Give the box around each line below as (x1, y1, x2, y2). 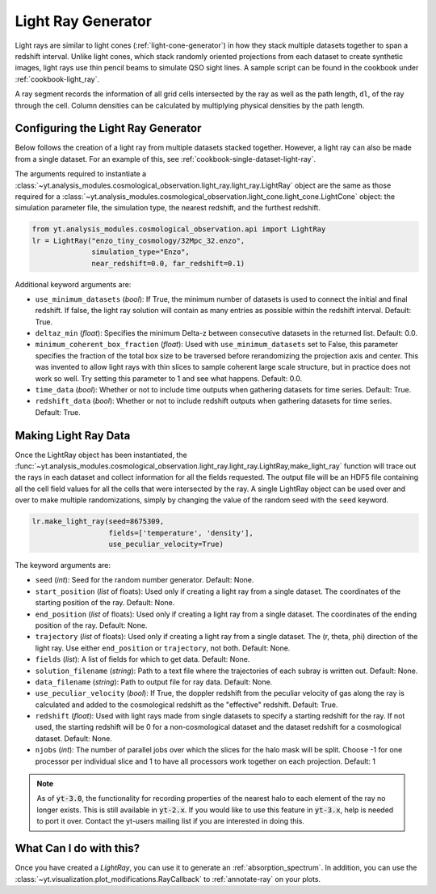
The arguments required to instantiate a (15, 169, 147, 179)
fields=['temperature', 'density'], (108, 528, 254, 537)
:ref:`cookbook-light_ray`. (15, 74, 100, 84)
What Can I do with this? (15, 841, 140, 855)
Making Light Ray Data (15, 429, 131, 443)
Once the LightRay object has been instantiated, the (15, 450, 187, 460)
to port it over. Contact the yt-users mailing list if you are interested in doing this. (36, 816, 304, 826)
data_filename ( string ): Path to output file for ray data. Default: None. (35, 676, 273, 687)
